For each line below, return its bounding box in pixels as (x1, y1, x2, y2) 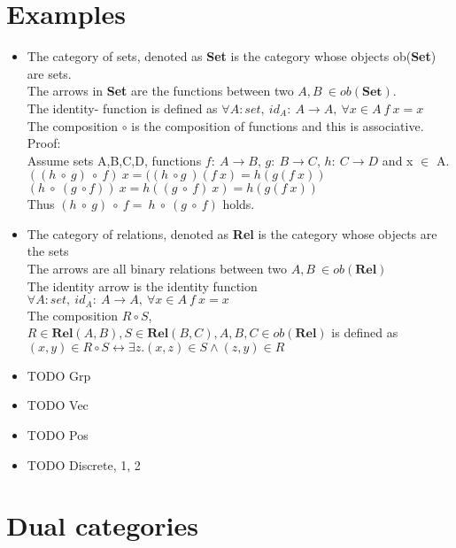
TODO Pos (27, 426, 89, 444)
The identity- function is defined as (27, 98, 218, 117)
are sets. (27, 64, 72, 82)
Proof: (27, 134, 61, 152)
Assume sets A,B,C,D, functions (27, 151, 202, 169)
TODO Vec (27, 396, 89, 414)
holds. (222, 195, 255, 213)
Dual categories (6, 507, 199, 544)
